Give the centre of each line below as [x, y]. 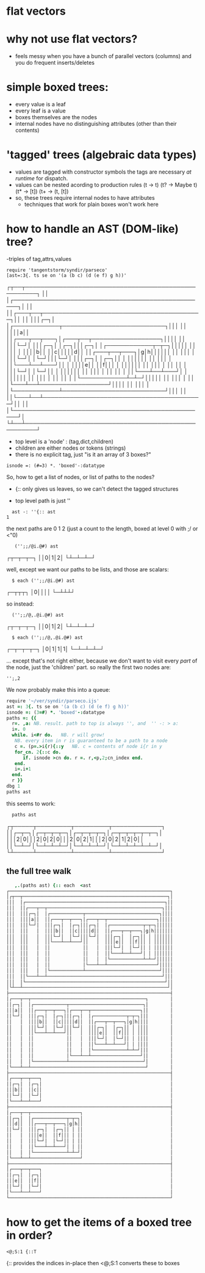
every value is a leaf [40, 105]
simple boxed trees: [57, 87]
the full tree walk [39, 871]
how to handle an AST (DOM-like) [92, 229]
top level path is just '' [43, 501]
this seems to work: [31, 803]
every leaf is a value [40, 111]
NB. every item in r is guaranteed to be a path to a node [91, 741]
